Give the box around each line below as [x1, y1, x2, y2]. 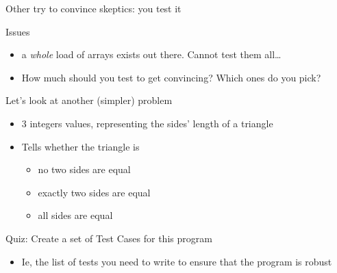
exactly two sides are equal [38, 185, 151, 199]
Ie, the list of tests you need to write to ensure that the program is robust [21, 254, 332, 268]
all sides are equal [38, 208, 113, 222]
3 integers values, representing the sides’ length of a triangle [21, 116, 273, 130]
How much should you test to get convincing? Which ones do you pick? [21, 70, 321, 84]
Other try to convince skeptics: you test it [5, 1, 182, 15]
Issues [5, 24, 30, 38]
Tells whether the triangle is [21, 139, 140, 153]
